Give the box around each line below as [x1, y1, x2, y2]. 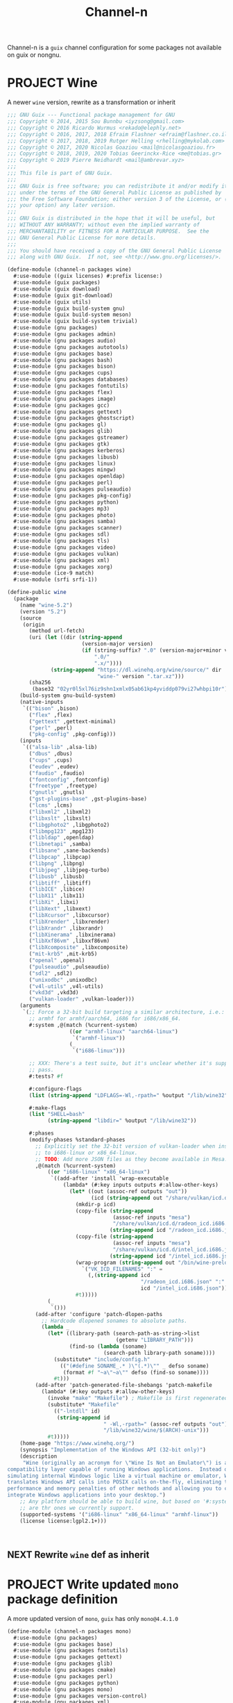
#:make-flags [28, 1104, 67, 1112]
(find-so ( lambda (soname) [69, 1343, 148, 1350]
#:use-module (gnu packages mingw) [13, 466, 116, 473]
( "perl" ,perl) [28, 724, 73, 732]
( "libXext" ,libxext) [28, 905, 92, 912]
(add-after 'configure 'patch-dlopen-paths [35, 1310, 163, 1317]
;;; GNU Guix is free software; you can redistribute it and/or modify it [7, 182, 228, 190]
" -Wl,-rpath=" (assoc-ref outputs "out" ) [103, 1420, 228, 1428]
